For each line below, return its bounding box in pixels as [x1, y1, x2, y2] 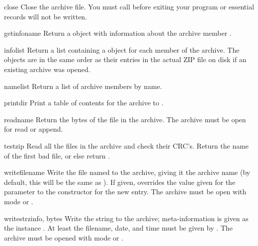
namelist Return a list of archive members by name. [4, 81, 162, 91]
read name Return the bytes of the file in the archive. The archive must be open [4, 114, 246, 124]
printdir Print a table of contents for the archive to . [4, 97, 164, 108]
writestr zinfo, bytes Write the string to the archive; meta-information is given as [4, 213, 249, 223]
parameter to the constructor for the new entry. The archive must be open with [4, 186, 247, 197]
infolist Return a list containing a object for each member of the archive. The [4, 44, 240, 55]
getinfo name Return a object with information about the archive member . [4, 28, 232, 38]
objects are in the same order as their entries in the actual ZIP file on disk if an [4, 54, 247, 65]
